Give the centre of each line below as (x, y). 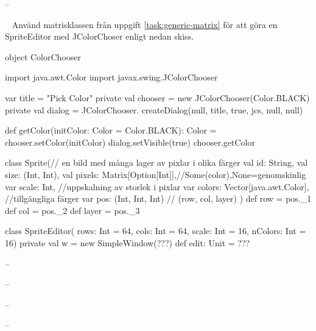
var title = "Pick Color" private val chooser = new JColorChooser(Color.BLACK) (157, 97)
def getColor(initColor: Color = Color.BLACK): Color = (111, 130)
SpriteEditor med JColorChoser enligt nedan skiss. (100, 36)
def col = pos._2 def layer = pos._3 (72, 210)
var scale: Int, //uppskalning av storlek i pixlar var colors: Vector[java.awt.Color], (157, 186)
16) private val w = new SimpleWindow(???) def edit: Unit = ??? (128, 242)
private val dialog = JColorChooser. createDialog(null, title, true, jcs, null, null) (154, 109)
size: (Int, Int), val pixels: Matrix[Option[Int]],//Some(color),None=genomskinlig (156, 174)
